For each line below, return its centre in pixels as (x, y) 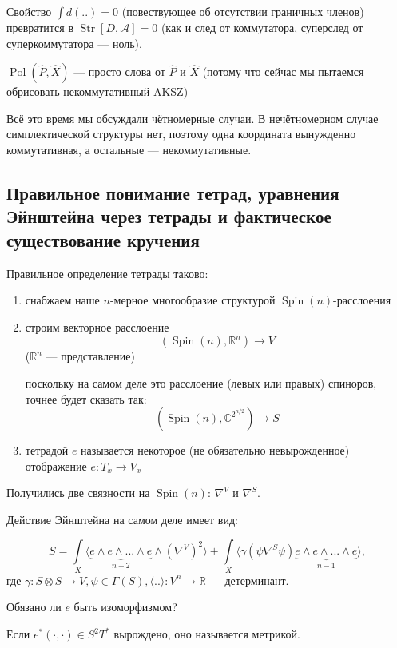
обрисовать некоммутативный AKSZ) (97, 91)
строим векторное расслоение (97, 326)
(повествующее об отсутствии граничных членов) (243, 11)
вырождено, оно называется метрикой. (207, 634)
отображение (56, 465)
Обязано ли (34, 607)
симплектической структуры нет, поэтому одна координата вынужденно (181, 134)
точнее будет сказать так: (86, 398)
